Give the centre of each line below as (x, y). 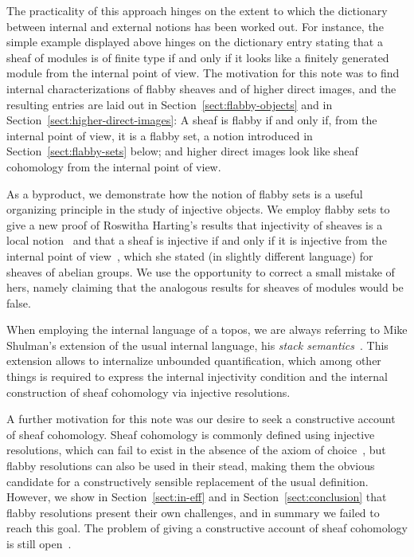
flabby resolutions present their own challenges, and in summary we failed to (193, 512)
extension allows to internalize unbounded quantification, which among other (194, 361)
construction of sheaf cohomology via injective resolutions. (148, 392)
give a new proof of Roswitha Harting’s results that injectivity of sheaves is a (195, 224)
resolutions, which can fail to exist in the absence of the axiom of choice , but (196, 450)
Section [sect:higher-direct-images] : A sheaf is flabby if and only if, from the (192, 120)
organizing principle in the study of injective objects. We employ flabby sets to (198, 209)
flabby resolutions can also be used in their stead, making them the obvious (191, 466)
